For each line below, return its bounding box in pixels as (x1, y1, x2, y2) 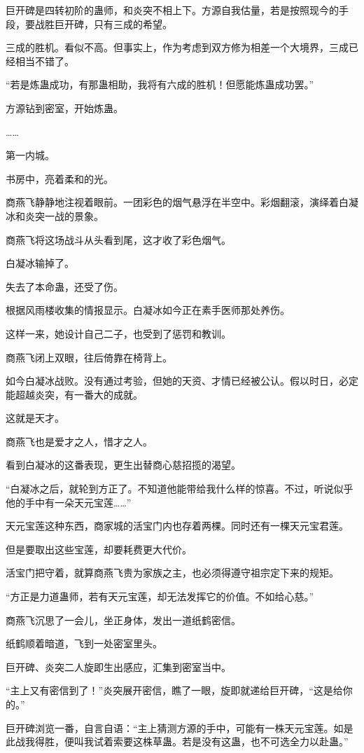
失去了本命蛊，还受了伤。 (6, 279, 123, 293)
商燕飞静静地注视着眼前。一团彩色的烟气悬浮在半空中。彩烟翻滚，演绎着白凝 (6, 195, 358, 209)
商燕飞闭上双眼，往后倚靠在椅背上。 (6, 350, 172, 364)
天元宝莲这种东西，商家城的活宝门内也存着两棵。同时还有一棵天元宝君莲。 (6, 518, 349, 533)
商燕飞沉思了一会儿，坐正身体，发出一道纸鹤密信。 (6, 612, 241, 627)
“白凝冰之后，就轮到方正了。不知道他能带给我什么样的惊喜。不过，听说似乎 (6, 481, 353, 496)
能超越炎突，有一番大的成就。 (6, 387, 143, 401)
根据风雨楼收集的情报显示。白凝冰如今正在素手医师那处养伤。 (6, 303, 290, 317)
